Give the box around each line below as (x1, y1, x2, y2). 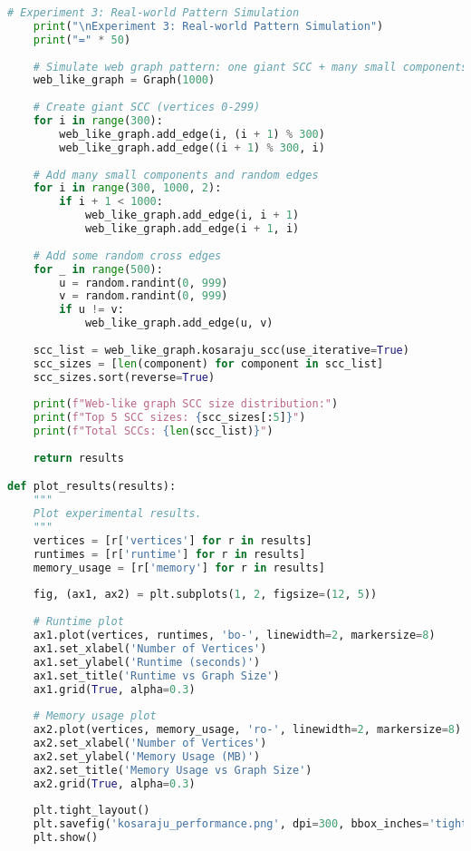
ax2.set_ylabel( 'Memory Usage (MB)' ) (33, 749, 261, 763)
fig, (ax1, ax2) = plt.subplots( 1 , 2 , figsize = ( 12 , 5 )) (33, 588, 378, 602)
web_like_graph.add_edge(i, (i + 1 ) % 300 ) (59, 127, 325, 141)
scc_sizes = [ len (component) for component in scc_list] (33, 357, 384, 370)
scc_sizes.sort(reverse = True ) (33, 370, 216, 384)
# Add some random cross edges (33, 249, 222, 262)
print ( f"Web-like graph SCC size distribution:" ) (33, 397, 339, 411)
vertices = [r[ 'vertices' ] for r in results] (33, 533, 312, 547)
